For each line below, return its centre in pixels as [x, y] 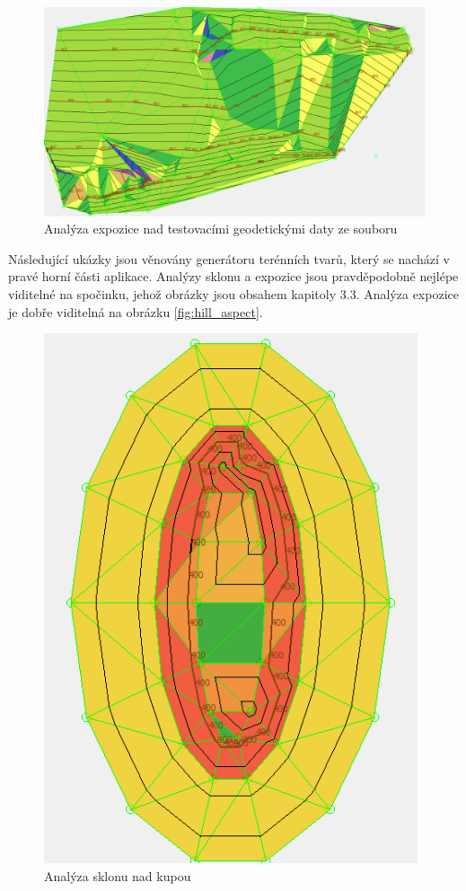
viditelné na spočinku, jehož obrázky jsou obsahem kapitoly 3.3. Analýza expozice [233, 294]
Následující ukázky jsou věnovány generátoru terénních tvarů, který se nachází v [229, 258]
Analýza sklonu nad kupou [118, 875]
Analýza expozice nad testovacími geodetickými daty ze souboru [221, 229]
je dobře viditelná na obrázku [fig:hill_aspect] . [136, 311]
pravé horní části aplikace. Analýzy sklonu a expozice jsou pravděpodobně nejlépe [233, 276]
